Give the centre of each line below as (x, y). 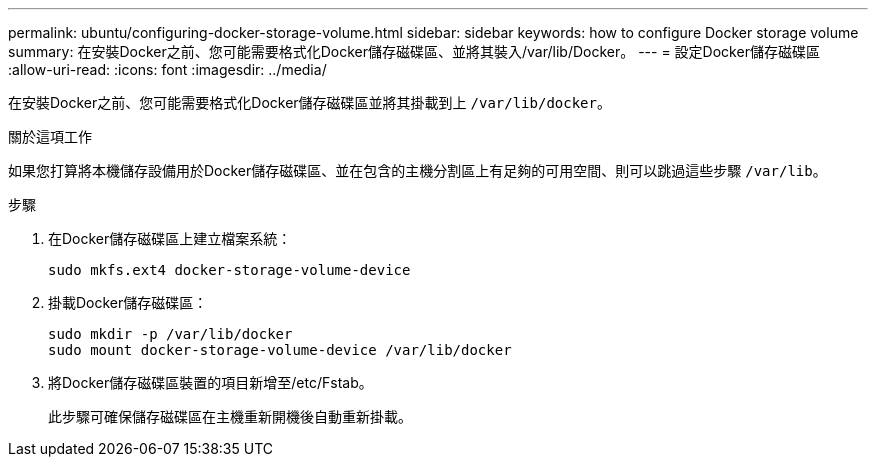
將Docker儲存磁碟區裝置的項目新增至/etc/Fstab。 (210, 382)
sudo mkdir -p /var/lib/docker (170, 334)
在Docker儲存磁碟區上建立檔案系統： (170, 238)
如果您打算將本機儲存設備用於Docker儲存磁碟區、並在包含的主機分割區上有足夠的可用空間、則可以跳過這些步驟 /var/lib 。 (417, 170)
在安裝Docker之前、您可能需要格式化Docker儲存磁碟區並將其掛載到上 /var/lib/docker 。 (309, 102)
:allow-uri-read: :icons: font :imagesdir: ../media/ (167, 69)
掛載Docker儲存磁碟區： (128, 302)
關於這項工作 (50, 136)
